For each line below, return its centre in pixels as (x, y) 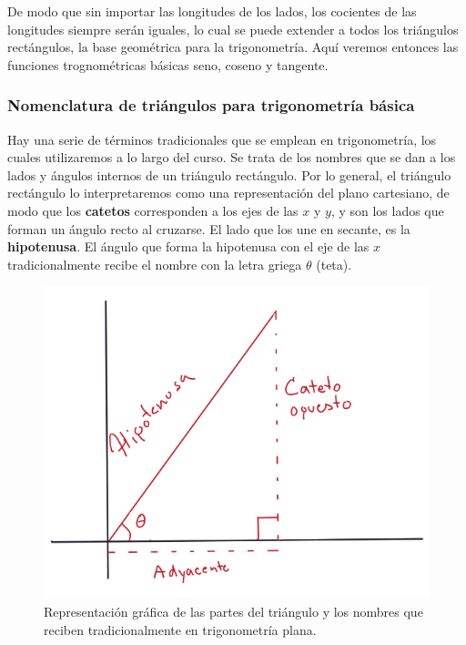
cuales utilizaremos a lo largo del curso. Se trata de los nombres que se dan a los (232, 157)
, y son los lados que (387, 210)
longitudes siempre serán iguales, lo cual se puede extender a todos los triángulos (233, 29)
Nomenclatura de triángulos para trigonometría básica (211, 105)
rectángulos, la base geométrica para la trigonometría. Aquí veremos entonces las (233, 47)
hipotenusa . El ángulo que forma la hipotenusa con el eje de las (188, 246)
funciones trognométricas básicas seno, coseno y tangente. (168, 64)
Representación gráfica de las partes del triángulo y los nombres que (233, 612)
